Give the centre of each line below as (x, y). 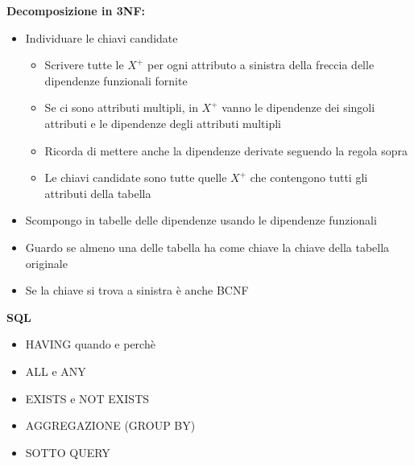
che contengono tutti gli (309, 177)
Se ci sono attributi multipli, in (121, 107)
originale (46, 263)
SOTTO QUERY (68, 452)
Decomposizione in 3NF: (76, 10)
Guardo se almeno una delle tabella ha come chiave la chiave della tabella (207, 247)
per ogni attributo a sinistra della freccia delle (261, 65)
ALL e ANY (56, 371)
